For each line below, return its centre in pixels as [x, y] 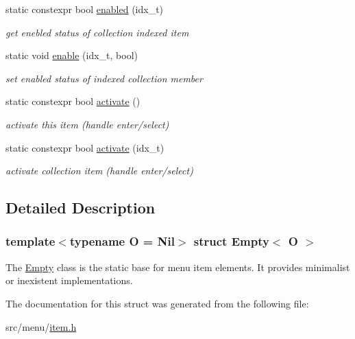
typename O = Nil [122, 241]
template [30, 241]
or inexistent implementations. [69, 280]
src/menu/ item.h [41, 326]
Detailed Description [81, 208]
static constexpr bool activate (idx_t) [85, 147]
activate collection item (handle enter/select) [99, 171]
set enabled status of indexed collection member [104, 78]
